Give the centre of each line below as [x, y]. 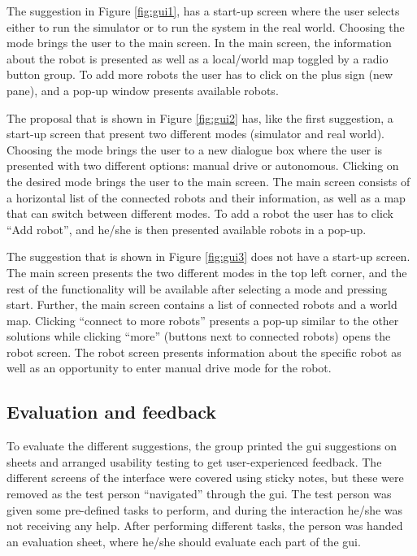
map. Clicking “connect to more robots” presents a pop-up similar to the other [203, 320]
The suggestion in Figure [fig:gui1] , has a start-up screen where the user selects [203, 11]
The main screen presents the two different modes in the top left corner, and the [207, 272]
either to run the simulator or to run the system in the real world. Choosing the [206, 26]
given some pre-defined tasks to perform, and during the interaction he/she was [205, 509]
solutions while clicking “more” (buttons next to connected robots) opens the [199, 336]
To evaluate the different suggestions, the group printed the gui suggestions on [202, 446]
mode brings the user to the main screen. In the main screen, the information [199, 43]
